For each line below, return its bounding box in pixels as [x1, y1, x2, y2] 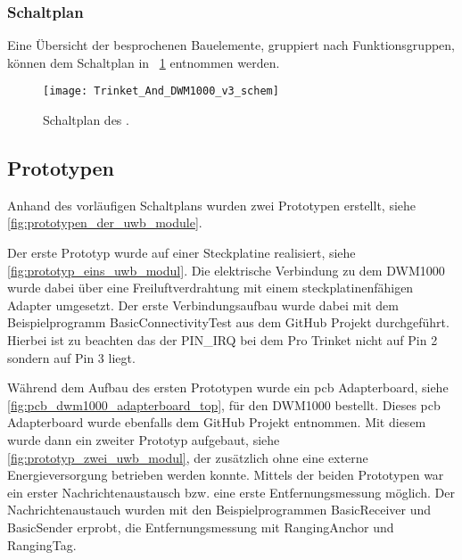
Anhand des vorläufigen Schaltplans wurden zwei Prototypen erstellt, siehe [7, 195, 417, 214]
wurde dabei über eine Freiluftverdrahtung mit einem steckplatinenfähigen [7, 278, 414, 297]
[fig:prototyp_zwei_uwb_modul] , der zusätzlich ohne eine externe [7, 448, 368, 466]
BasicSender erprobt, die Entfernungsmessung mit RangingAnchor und [7, 517, 394, 536]
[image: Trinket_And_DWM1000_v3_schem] [43, 85, 279, 98]
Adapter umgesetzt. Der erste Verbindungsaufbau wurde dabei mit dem [7, 295, 399, 314]
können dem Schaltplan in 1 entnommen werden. [7, 53, 280, 71]
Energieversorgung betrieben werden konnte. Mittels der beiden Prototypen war [7, 465, 444, 484]
